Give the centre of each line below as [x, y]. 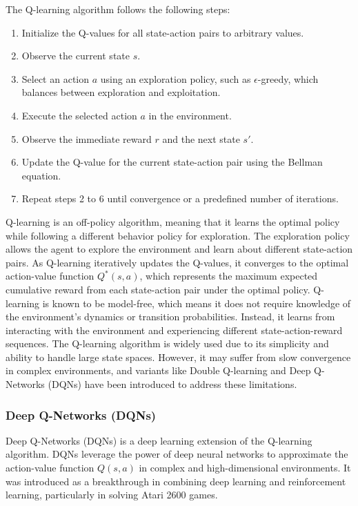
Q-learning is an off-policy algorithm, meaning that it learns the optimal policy [173, 221]
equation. [41, 175]
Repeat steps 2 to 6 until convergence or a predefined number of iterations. [180, 198]
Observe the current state [76, 56]
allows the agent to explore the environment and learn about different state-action [179, 249]
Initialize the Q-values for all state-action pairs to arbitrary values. [163, 32]
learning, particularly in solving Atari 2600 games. [112, 495]
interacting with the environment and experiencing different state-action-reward [174, 330]
